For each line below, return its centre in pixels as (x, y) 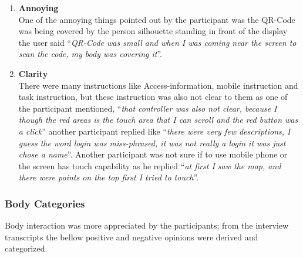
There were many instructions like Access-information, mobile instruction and (158, 85)
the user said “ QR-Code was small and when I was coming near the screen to (157, 42)
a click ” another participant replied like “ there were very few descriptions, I (154, 131)
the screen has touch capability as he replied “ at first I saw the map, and (150, 165)
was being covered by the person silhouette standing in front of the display (153, 31)
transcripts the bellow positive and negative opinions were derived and (132, 237)
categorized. (26, 248)
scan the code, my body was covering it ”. (90, 54)
